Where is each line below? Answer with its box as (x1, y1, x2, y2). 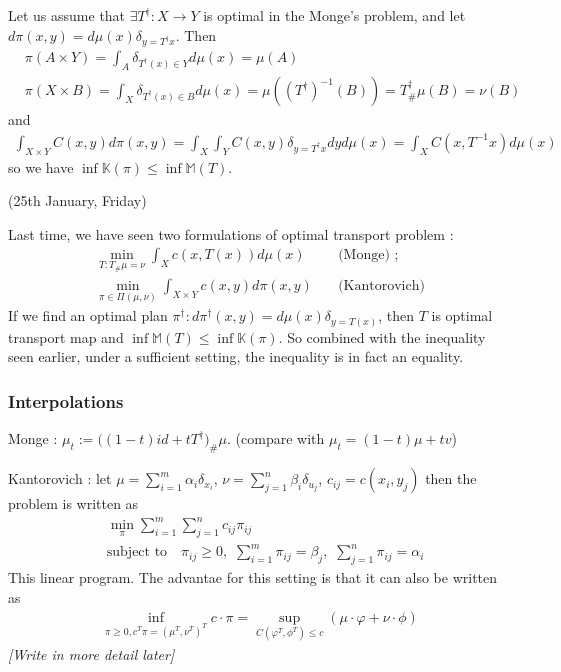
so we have (8, 156, 74, 177)
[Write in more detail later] (8, 643, 175, 664)
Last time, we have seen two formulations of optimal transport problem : (8, 223, 454, 244)
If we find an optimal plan (8, 305, 168, 326)
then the (425, 468, 477, 489)
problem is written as (8, 493, 139, 514)
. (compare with (227, 428, 325, 449)
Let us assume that (8, 5, 126, 25)
